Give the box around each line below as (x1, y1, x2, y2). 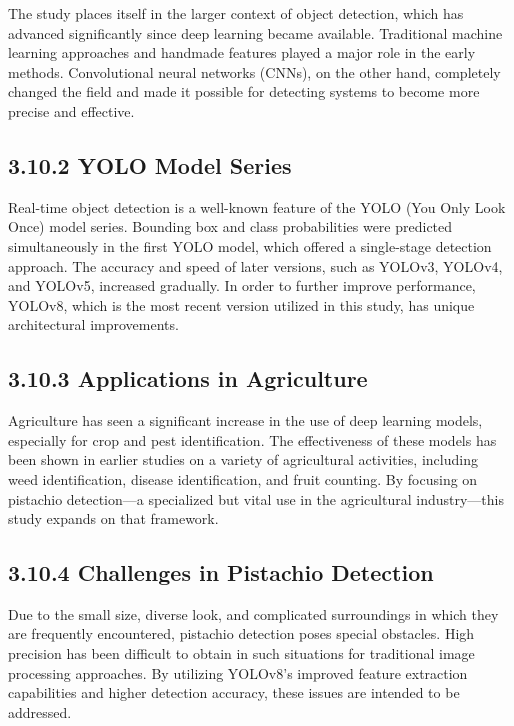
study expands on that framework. (8, 508, 219, 529)
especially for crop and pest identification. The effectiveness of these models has (8, 429, 497, 450)
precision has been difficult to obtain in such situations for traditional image (8, 643, 475, 664)
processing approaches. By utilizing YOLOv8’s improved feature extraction (8, 662, 468, 683)
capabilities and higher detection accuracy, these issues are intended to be (8, 682, 460, 703)
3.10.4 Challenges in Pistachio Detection (8, 557, 434, 588)
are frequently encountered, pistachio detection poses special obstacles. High (8, 623, 475, 644)
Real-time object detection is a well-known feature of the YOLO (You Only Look (8, 196, 506, 217)
